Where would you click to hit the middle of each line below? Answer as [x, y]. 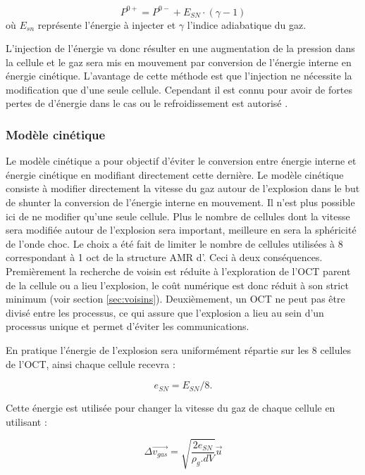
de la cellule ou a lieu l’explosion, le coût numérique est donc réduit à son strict [177, 285]
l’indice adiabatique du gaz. [247, 24]
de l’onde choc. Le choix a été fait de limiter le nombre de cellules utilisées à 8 [174, 243]
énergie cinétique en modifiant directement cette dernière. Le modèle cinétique [175, 174]
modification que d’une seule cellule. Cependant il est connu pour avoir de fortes [179, 89]
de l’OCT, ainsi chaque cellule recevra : [91, 363]
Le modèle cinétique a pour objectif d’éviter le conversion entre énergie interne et [181, 161]
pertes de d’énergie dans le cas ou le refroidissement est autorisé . [147, 103]
